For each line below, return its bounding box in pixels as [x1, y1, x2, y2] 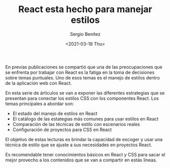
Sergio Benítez [70, 31, 100, 37]
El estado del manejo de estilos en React [12, 110, 98, 116]
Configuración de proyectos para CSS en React [12, 127, 112, 133]
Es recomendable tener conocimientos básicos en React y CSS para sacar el [5, 151, 165, 157]
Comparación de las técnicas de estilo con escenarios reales [12, 121, 141, 127]
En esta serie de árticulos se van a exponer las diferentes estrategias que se [5, 90, 165, 96]
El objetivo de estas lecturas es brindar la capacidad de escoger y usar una [5, 136, 163, 142]
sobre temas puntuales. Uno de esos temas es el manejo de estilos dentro [5, 74, 160, 80]
